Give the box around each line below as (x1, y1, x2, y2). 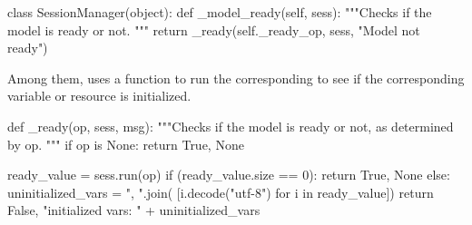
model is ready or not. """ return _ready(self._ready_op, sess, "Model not (7, 20, 420, 39)
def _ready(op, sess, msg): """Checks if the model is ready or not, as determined (7, 116, 454, 135)
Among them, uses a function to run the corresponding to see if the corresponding (7, 68, 465, 87)
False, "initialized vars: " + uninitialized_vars (7, 201, 261, 220)
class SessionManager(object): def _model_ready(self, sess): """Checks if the (7, 3, 432, 21)
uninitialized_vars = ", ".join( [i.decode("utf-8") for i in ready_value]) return (7, 182, 434, 201)
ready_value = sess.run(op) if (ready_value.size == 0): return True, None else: (7, 165, 450, 184)
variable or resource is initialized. (7, 86, 192, 105)
